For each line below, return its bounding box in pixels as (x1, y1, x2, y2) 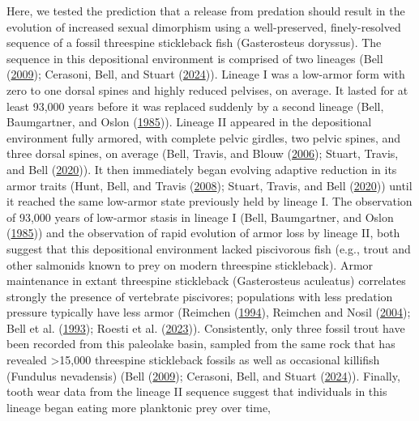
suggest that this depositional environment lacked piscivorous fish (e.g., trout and (6, 240, 411, 257)
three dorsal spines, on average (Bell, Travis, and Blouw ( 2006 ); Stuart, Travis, (6, 145, 399, 162)
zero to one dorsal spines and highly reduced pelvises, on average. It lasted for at (6, 81, 408, 98)
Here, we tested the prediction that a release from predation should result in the (6, 2, 405, 19)
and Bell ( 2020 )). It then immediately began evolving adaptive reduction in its (6, 160, 397, 177)
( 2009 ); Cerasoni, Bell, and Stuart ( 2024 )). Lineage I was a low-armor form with (6, 66, 405, 83)
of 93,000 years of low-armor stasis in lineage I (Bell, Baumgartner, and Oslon (6, 208, 394, 225)
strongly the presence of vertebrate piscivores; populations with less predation (6, 287, 393, 304)
